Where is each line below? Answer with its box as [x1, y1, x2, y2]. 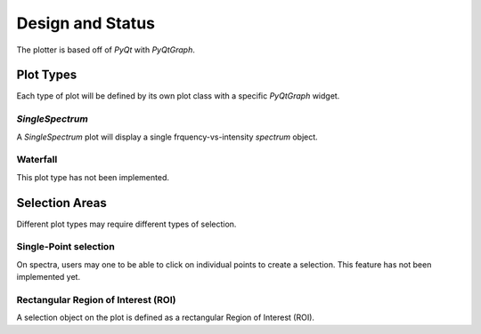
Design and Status [16, 13, 156, 33]
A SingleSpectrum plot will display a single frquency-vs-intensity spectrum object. [16, 131, 318, 142]
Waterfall [16, 154, 58, 166]
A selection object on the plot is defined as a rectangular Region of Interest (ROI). [16, 312, 315, 323]
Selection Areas [16, 195, 107, 211]
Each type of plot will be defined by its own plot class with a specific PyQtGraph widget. [16, 91, 340, 101]
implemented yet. [16, 272, 80, 282]
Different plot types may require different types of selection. [16, 219, 237, 229]
